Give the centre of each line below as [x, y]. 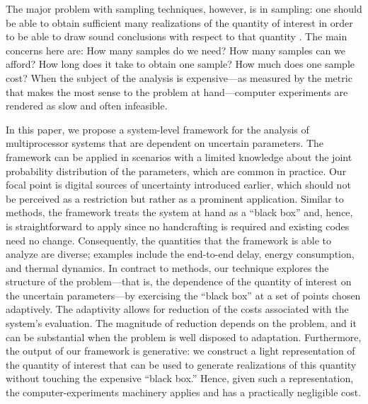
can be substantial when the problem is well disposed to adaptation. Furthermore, [184, 337]
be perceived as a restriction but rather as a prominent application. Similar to [175, 198]
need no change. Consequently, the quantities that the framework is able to [168, 240]
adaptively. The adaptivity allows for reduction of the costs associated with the [177, 309]
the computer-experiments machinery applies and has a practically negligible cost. [184, 392]
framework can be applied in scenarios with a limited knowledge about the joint [179, 156]
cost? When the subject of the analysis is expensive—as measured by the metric [179, 77]
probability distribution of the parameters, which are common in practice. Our [176, 171]
